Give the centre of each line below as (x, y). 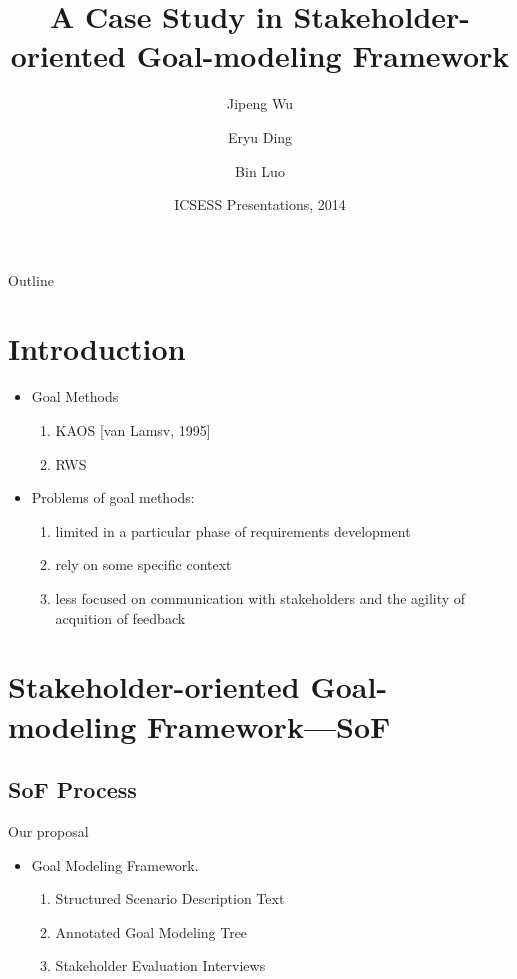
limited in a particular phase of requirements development (233, 530)
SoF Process (72, 789)
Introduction (97, 348)
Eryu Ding (260, 136)
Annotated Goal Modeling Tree (151, 931)
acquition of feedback (120, 617)
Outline (31, 279)
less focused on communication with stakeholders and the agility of (260, 597)
